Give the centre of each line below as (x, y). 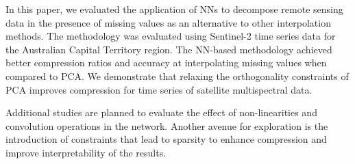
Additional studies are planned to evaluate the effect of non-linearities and (161, 112)
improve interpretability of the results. (86, 152)
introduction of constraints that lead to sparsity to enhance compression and (166, 139)
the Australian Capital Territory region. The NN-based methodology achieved (169, 49)
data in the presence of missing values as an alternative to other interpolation (168, 22)
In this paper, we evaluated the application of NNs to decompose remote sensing (174, 9)
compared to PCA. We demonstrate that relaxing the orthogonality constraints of (177, 76)
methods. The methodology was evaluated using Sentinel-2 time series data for (171, 36)
